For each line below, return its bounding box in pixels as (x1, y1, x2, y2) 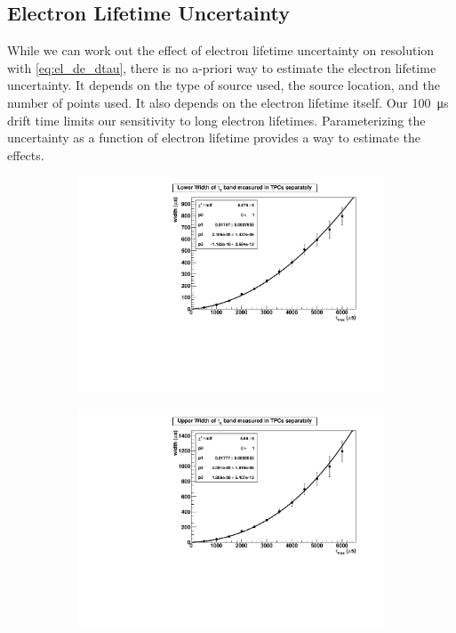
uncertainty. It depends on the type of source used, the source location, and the (7, 76, 440, 94)
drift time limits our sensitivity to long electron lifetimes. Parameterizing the (7, 110, 426, 129)
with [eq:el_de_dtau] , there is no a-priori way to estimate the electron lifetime (7, 58, 436, 77)
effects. (7, 145, 44, 164)
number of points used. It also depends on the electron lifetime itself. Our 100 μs (7, 93, 449, 111)
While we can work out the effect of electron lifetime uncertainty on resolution (7, 41, 435, 60)
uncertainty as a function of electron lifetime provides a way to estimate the (7, 128, 421, 147)
